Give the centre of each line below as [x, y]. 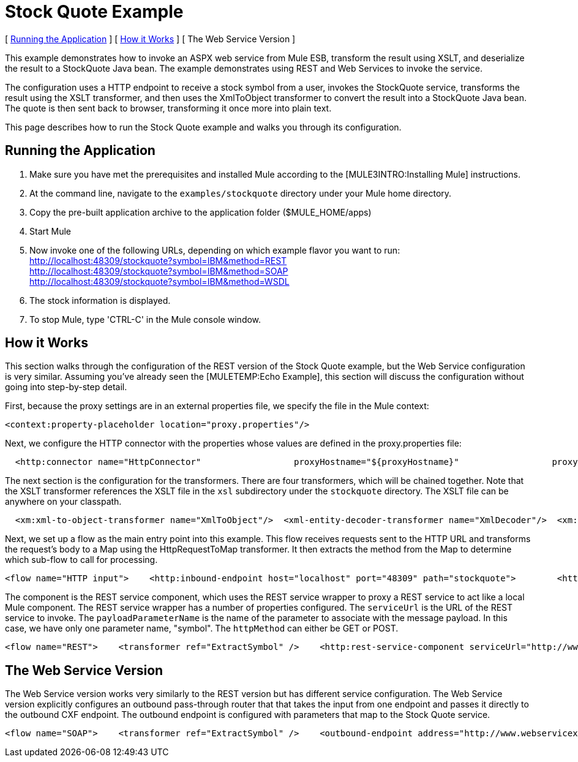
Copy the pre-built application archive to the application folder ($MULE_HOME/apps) [201, 212]
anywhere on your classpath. [63, 502]
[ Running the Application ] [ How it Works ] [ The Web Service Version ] [150, 39]
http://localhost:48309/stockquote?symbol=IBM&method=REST [158, 260]
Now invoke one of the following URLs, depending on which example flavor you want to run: [215, 250]
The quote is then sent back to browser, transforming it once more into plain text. [168, 108]
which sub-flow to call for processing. [81, 560]
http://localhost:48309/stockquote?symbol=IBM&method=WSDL [160, 281]
